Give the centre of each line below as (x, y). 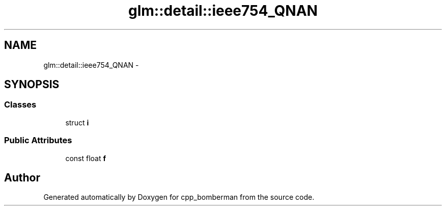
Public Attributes (38, 140)
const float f (86, 158)
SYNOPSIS (32, 85)
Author (22, 177)
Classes (20, 105)
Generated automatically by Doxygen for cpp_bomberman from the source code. (179, 197)
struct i (77, 122)
